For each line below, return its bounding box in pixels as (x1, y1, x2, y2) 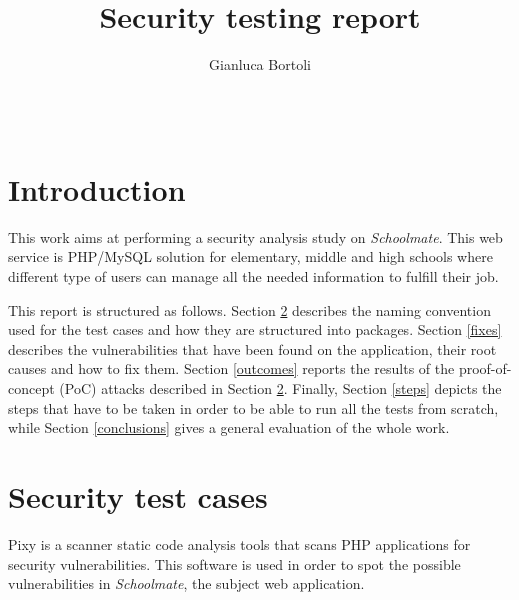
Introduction (8, 168, 186, 209)
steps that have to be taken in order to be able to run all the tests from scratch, (8, 397, 499, 418)
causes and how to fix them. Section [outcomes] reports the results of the (8, 358, 455, 379)
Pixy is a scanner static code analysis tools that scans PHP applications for (8, 533, 471, 554)
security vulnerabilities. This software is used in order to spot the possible (8, 553, 461, 574)
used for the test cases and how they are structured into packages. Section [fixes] (8, 319, 502, 340)
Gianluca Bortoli (209, 54, 311, 75)
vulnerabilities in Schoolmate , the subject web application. (8, 573, 365, 594)
